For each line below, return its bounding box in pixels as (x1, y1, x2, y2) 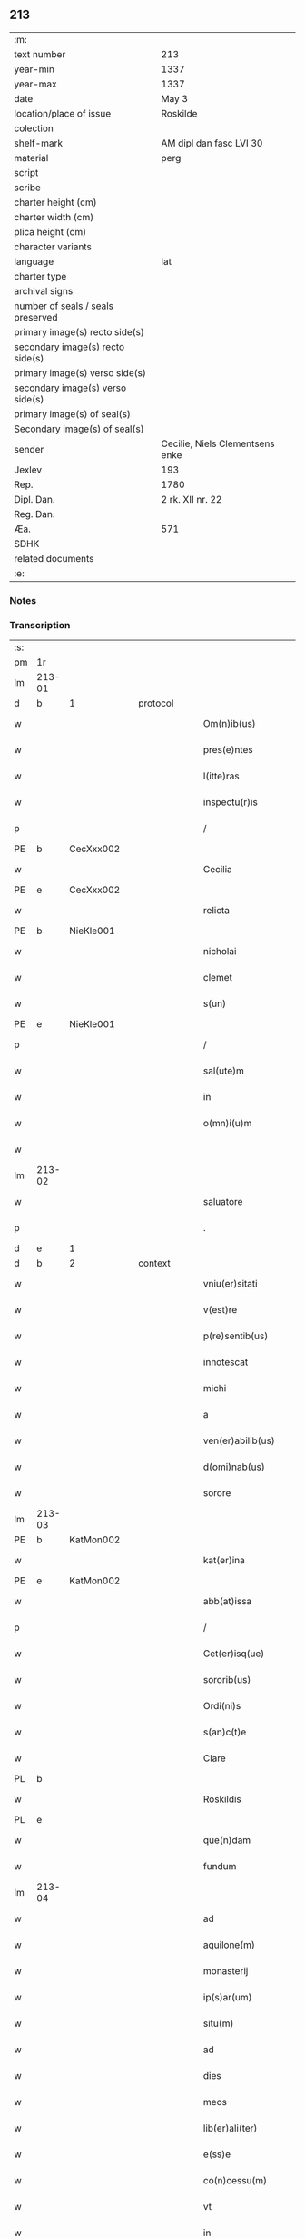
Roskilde (161, 107, 198, 119)
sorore (202, 1487, 231, 1500)
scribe (14, 181, 41, 194)
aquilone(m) (202, 1939, 256, 1951)
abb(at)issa (202, 1595, 252, 1608)
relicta (202, 904, 230, 917)
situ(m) (202, 2017, 234, 2030)
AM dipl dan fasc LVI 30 (161, 137, 263, 149)
